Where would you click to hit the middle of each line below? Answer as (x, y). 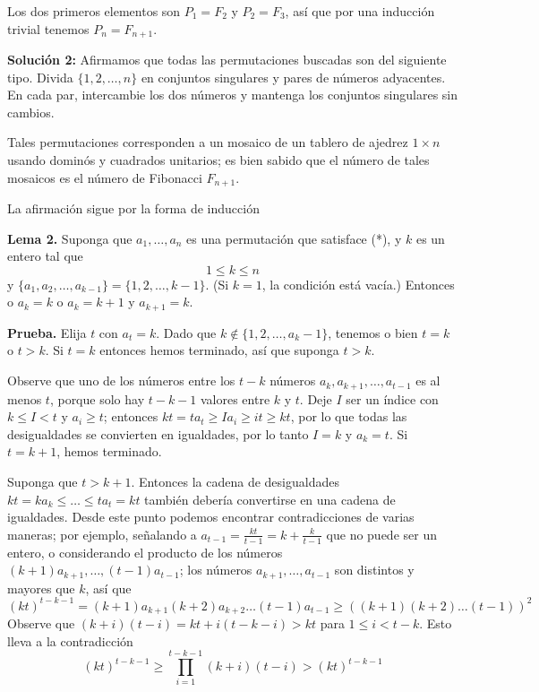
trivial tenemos (48, 28)
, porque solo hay (97, 398)
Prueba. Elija (47, 332)
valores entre (235, 398)
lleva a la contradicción (70, 640)
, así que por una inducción (360, 11)
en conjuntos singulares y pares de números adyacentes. (293, 77)
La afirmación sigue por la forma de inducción (133, 208)
